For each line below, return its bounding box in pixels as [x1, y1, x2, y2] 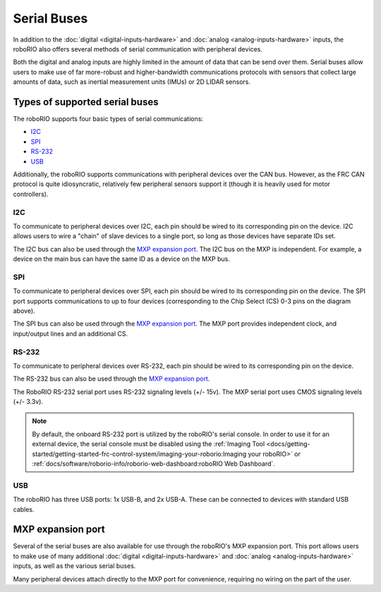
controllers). [13, 190, 49, 198]
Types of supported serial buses [13, 96, 159, 108]
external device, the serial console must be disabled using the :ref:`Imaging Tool [32, 440, 265, 448]
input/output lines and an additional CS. [13, 329, 128, 338]
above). [13, 307, 35, 315]
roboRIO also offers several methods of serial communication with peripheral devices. [13, 44, 262, 53]
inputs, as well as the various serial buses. [13, 562, 136, 570]
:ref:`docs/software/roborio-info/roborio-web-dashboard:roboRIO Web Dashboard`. [32, 460, 275, 468]
